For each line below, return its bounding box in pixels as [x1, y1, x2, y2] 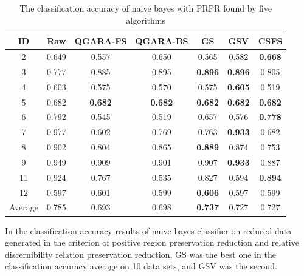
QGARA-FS [74, 35, 127, 47]
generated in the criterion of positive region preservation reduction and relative [5, 236, 299, 249]
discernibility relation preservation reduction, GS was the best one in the [5, 247, 276, 260]
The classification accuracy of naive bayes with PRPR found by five [19, 2, 272, 14]
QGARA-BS [135, 35, 188, 47]
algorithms [126, 13, 166, 26]
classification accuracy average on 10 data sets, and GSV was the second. [5, 260, 277, 272]
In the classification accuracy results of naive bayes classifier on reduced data [5, 224, 292, 237]
